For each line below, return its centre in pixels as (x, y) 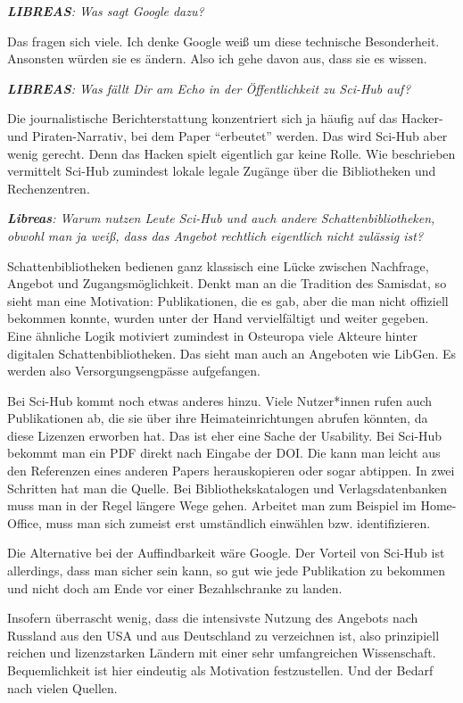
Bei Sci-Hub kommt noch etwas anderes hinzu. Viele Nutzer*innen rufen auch (220, 400)
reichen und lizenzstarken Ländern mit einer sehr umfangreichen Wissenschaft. (222, 653)
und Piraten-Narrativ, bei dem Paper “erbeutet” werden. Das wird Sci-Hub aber (227, 135)
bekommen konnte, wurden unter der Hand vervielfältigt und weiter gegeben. (218, 318)
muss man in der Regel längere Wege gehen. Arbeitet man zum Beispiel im (212, 505)
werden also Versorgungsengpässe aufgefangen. (134, 371)
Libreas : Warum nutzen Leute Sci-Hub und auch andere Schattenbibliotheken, (221, 218)
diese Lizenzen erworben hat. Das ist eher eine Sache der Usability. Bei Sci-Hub (225, 435)
